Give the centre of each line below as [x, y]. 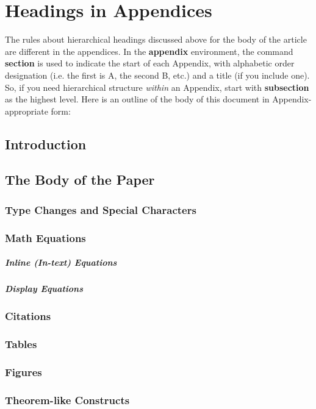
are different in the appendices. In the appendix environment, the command [149, 51]
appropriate [27, 111]
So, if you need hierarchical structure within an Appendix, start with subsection [157, 87]
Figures [23, 372]
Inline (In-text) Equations [61, 262]
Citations [28, 316]
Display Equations [44, 289]
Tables [21, 343]
